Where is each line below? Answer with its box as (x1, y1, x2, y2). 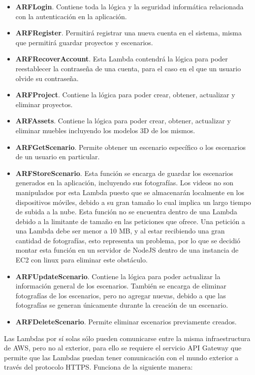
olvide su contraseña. (15, 73, 79, 83)
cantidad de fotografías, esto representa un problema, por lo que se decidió (15, 235, 241, 245)
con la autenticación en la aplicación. (15, 11, 127, 21)
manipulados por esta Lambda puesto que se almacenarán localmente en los (15, 187, 244, 197)
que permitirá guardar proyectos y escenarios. (15, 37, 153, 47)
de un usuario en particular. (15, 151, 100, 162)
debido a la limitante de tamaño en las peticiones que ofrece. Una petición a (15, 216, 245, 226)
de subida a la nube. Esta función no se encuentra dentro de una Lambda (15, 206, 237, 217)
